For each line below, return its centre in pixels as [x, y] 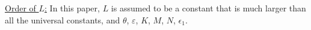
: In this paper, [72, 8]
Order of [20, 8]
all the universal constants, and [63, 19]
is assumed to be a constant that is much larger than [208, 8]
